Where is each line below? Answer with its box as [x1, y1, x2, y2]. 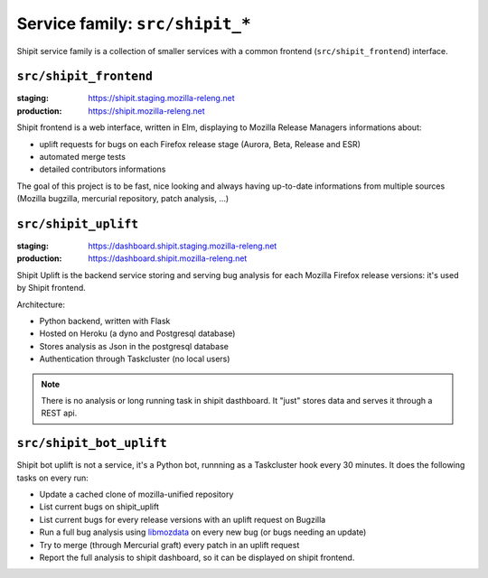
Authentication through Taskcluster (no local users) [39, 353, 230, 365]
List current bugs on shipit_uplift [39, 501, 160, 512]
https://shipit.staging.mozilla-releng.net [88, 93, 235, 104]
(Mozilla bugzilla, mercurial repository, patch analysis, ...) [16, 193, 230, 204]
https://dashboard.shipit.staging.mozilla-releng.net [88, 240, 277, 252]
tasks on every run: [16, 472, 89, 483]
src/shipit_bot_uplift [16, 436, 167, 451]
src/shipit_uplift [16, 217, 139, 231]
